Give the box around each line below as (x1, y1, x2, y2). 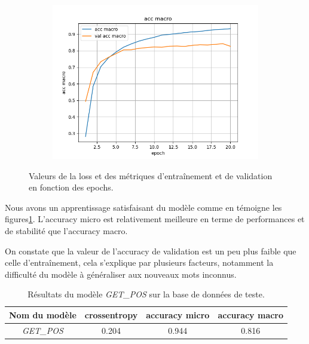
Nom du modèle (9, 308, 77, 321)
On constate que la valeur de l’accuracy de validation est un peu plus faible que (5, 244, 296, 257)
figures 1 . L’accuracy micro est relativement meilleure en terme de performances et (5, 213, 305, 225)
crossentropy (84, 308, 138, 321)
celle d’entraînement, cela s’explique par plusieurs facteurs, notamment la (5, 256, 274, 269)
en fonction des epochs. (29, 181, 114, 193)
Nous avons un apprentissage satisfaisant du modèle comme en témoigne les (5, 201, 282, 213)
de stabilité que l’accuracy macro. (5, 224, 128, 236)
